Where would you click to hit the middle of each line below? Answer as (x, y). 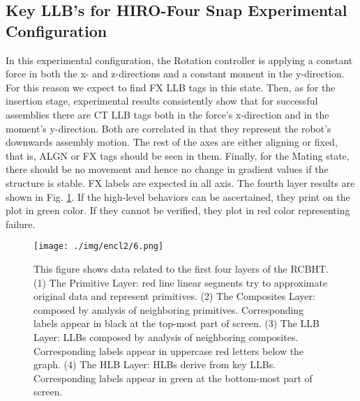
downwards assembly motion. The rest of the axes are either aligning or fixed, (172, 142)
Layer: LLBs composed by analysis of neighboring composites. (166, 336)
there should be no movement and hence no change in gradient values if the (167, 169)
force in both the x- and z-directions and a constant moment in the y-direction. (175, 74)
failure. (21, 224)
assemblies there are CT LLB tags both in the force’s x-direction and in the (167, 114)
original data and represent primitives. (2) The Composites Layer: (174, 296)
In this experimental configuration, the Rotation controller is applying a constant (179, 60)
